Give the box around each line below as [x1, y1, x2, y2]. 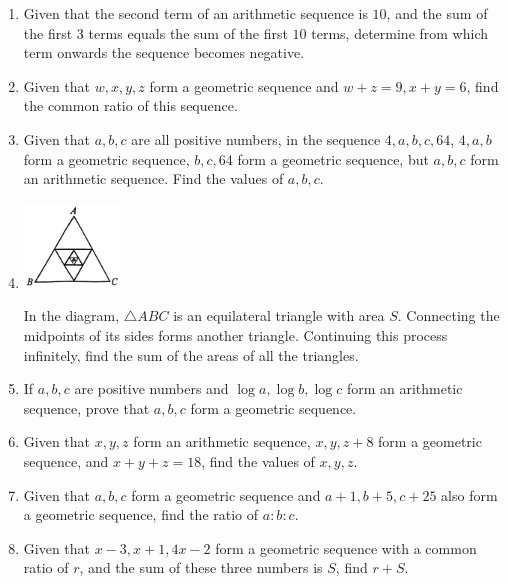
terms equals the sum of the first [88, 22, 288, 43]
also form [441, 484, 498, 505]
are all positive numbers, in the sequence [131, 128, 381, 149]
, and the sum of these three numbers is [79, 557, 323, 578]
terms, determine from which [311, 22, 489, 43]
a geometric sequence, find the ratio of [23, 504, 259, 525]
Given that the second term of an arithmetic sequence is [23, 3, 368, 23]
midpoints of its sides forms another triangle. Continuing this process [23, 325, 448, 346]
